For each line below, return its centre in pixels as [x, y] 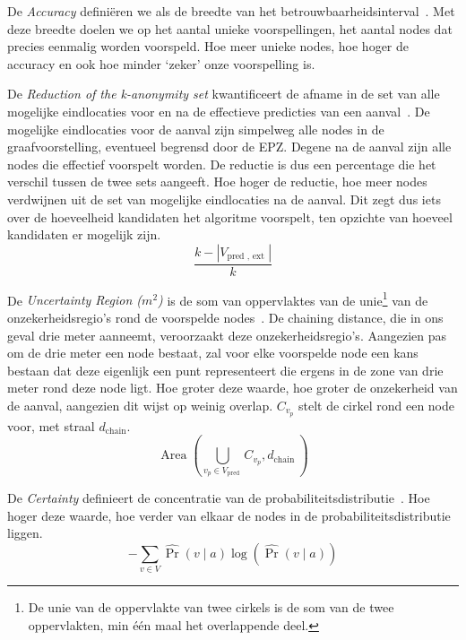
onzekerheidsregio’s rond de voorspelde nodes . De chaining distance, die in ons [225, 317]
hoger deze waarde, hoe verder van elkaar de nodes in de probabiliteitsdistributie [229, 515]
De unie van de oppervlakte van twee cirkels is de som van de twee [211, 607]
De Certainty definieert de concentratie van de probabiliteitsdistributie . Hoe [219, 497]
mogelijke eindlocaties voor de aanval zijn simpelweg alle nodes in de [196, 129]
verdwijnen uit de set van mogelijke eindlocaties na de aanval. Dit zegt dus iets [224, 199]
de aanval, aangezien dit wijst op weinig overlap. [140, 405]
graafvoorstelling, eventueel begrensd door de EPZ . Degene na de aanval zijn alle [229, 147]
